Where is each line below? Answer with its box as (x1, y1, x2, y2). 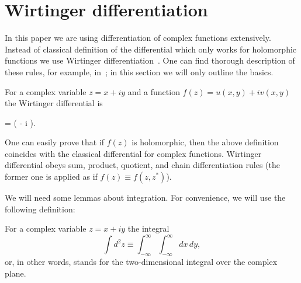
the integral (127, 222, 169, 235)
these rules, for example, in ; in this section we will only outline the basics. (5, 65, 274, 78)
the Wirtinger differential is (5, 97, 103, 109)
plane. (5, 267, 26, 279)
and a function (127, 85, 180, 97)
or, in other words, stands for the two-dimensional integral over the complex (5, 256, 278, 268)
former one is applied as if (5, 170, 98, 183)
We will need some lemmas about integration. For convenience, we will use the (5, 191, 286, 204)
